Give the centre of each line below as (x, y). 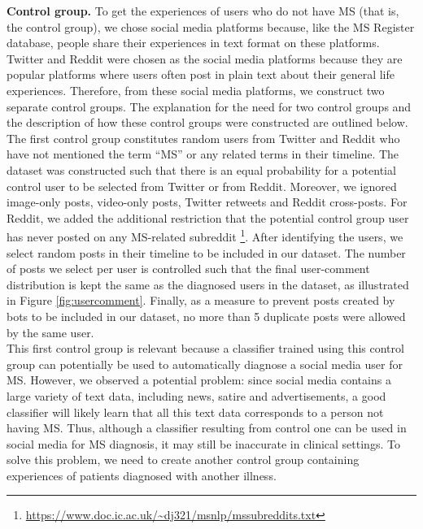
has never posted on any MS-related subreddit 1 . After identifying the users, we (205, 235)
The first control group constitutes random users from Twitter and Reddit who (203, 138)
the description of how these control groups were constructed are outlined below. (207, 122)
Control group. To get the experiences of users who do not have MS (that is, (203, 11)
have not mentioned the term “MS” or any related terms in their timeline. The (203, 154)
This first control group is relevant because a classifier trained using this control (205, 348)
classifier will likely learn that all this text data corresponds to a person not (195, 412)
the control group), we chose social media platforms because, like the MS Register (211, 26)
